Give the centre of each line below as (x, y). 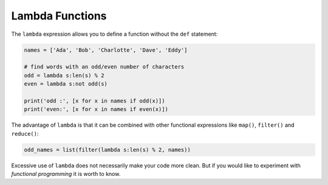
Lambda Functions (59, 16)
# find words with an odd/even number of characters (104, 67)
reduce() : (25, 133)
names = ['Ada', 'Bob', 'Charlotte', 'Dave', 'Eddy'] (106, 50)
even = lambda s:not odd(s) (66, 84)
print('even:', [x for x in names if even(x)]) (96, 109)
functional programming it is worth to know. (66, 174)
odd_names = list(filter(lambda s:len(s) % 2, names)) (107, 150)
